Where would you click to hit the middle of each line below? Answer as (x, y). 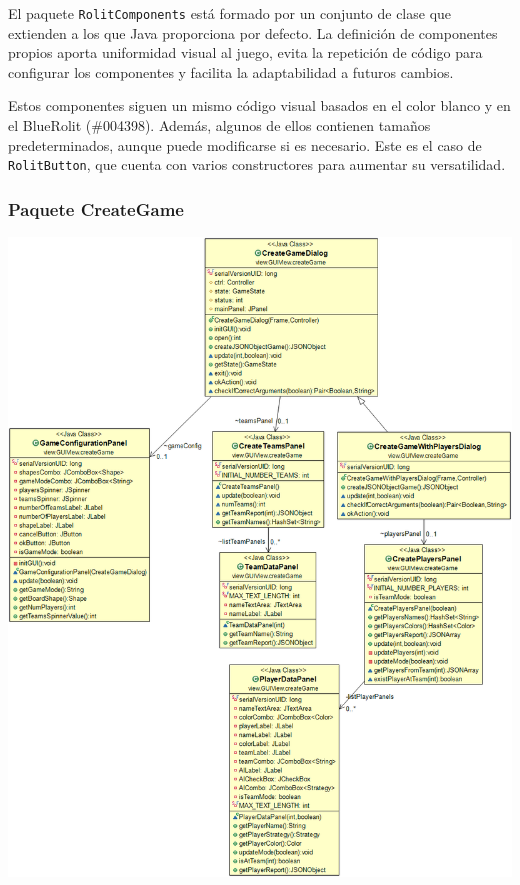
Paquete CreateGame (96, 208)
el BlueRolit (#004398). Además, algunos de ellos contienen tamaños (219, 125)
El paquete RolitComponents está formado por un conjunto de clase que (230, 13)
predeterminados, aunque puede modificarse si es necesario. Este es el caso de (245, 144)
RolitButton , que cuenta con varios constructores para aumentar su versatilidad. (257, 164)
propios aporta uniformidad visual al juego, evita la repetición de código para (245, 52)
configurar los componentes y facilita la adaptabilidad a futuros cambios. (231, 71)
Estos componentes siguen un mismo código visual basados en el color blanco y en (259, 105)
